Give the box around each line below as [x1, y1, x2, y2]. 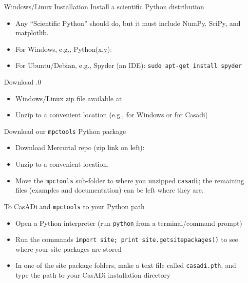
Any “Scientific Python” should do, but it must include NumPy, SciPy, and [15, 18, 241, 28]
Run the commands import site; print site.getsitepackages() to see [15, 234, 238, 244]
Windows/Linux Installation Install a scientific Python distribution [4, 1, 204, 11]
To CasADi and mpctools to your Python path [4, 201, 145, 211]
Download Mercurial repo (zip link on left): [15, 142, 145, 152]
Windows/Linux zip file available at [15, 93, 122, 103]
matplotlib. [15, 27, 49, 38]
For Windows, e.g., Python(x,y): [15, 44, 112, 54]
